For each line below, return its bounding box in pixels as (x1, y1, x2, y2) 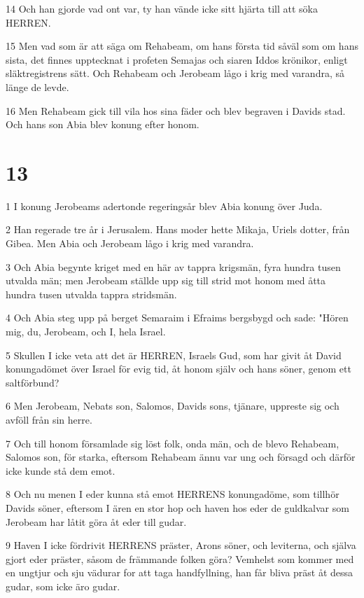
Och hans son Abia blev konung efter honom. (6, 117, 199, 132)
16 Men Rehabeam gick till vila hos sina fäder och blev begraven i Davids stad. (6, 103, 346, 118)
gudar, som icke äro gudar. (6, 578, 120, 593)
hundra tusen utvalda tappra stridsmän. (6, 286, 177, 301)
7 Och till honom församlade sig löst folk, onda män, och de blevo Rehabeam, (6, 436, 339, 450)
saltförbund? (6, 375, 59, 389)
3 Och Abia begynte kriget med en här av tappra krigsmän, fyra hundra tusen (6, 259, 341, 274)
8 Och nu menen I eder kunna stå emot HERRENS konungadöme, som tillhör (6, 487, 339, 501)
